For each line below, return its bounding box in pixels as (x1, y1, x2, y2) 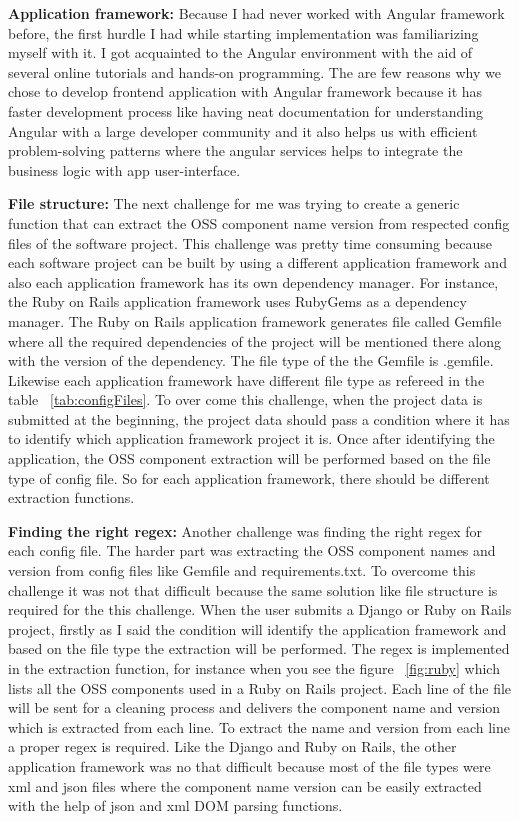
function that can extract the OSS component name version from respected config (8, 212, 510, 233)
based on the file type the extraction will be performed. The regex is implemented (8, 638, 510, 659)
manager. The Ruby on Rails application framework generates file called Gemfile (8, 310, 502, 331)
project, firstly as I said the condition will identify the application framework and (8, 618, 507, 639)
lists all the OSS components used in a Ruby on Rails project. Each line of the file (8, 677, 512, 698)
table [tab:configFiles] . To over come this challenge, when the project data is (8, 389, 483, 410)
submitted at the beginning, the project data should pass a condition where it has (8, 408, 510, 429)
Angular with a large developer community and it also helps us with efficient (8, 120, 478, 141)
